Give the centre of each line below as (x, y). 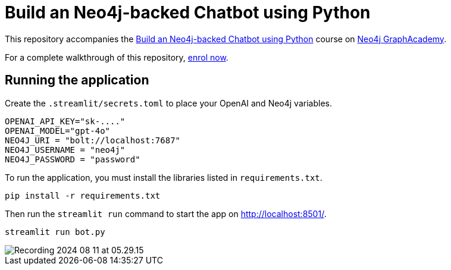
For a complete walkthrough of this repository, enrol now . (117, 57)
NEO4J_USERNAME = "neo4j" (65, 150)
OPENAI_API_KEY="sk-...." (65, 121)
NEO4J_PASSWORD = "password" (73, 159)
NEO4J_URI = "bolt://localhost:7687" (93, 140)
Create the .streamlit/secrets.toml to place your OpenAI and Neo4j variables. (168, 103)
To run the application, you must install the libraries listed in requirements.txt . (164, 177)
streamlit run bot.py (55, 232)
